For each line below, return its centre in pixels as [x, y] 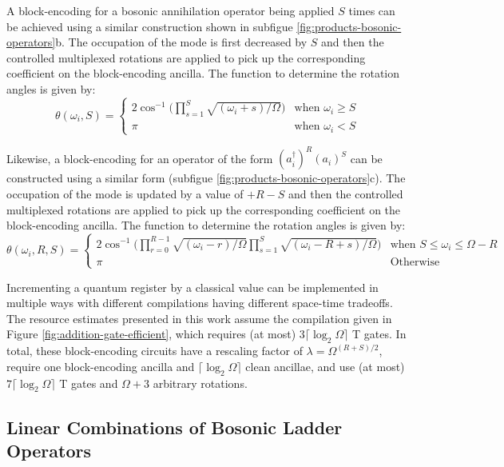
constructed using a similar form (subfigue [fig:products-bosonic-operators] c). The [206, 178]
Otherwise [415, 263]
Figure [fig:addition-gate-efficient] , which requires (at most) [151, 334]
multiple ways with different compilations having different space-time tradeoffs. [200, 303]
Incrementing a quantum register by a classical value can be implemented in [192, 287]
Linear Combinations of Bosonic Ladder [175, 427]
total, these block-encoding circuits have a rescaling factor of [155, 351]
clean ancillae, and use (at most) [325, 366]
